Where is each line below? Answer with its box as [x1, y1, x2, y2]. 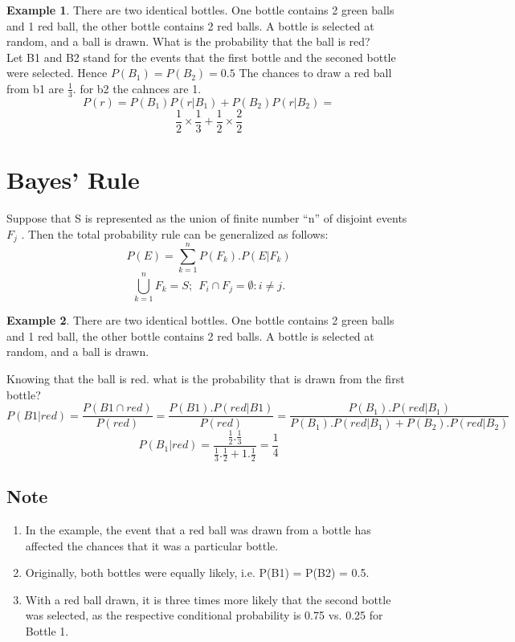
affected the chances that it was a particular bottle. [25, 537, 279, 554]
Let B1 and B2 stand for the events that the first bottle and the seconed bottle [6, 48, 396, 65]
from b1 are [6, 80, 64, 96]
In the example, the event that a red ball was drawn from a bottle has [25, 521, 371, 538]
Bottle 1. [25, 623, 69, 640]
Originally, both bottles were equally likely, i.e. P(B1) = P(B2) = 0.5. [25, 564, 370, 581]
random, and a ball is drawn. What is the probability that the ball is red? [6, 33, 370, 50]
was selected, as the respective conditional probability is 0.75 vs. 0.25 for [25, 607, 383, 624]
